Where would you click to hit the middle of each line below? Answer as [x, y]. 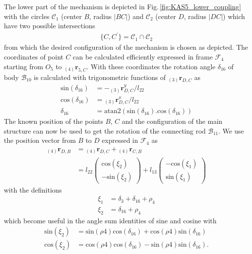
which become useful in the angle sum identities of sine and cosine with [110, 220]
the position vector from [40, 140]
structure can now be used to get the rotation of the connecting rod [105, 130]
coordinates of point [34, 56]
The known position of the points [54, 121]
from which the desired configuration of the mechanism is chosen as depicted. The [126, 47]
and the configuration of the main [172, 121]
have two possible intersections [50, 26]
